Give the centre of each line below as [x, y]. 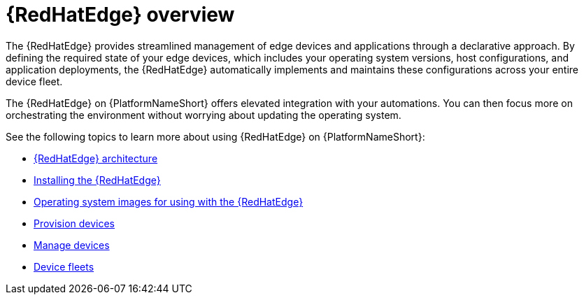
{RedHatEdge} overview [120, 15]
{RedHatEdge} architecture [96, 158]
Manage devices [72, 245]
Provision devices [74, 223]
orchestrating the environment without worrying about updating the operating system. [204, 115]
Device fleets [64, 266]
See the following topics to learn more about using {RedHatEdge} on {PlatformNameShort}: [215, 136]
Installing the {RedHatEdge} [97, 180]
